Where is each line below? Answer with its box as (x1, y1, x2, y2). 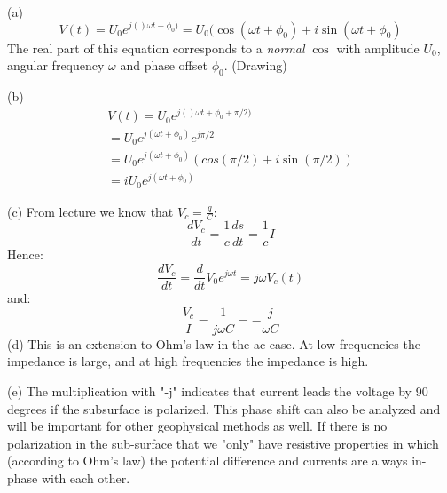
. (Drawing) (223, 56, 287, 75)
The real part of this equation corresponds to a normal (7, 38, 305, 57)
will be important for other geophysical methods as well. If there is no (7, 417, 388, 435)
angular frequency (7, 56, 105, 75)
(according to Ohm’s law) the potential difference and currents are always (7, 451, 408, 470)
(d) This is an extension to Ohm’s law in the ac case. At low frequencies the (7, 334, 420, 353)
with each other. (41, 468, 130, 487)
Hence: (7, 245, 43, 264)
